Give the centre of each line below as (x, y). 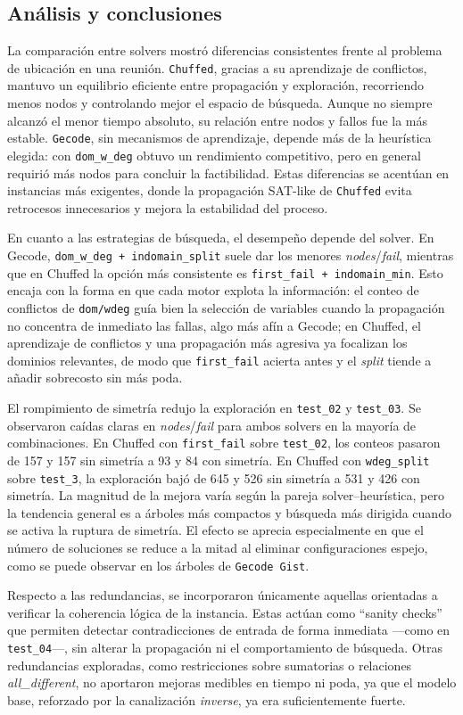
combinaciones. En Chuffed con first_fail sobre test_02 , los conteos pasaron (224, 443)
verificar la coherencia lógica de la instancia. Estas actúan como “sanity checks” (225, 612)
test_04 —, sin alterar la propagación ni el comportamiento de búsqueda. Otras (225, 648)
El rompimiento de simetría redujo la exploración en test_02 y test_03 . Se (214, 407)
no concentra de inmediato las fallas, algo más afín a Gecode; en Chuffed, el (214, 325)
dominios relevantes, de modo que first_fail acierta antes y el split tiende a (219, 360)
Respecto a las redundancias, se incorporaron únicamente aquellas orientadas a (223, 595)
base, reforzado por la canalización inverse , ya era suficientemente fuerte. (207, 699)
